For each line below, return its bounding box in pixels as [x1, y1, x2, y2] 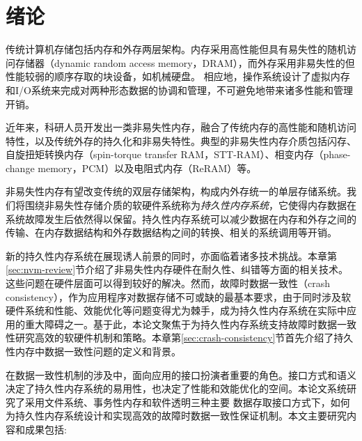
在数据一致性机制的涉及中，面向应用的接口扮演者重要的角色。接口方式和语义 [6, 367, 356, 382]
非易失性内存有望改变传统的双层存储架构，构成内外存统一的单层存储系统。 [6, 184, 347, 199]
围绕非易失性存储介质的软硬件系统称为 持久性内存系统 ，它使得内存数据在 [24, 198, 356, 212]
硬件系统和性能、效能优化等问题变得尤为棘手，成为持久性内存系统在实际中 [6, 303, 347, 318]
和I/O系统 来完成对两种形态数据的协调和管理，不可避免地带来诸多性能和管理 [6, 82, 353, 97]
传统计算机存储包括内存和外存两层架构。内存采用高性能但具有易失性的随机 [6, 42, 347, 56]
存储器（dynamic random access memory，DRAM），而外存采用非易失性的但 [15, 55, 355, 70]
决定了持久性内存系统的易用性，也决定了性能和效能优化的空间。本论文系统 [6, 381, 347, 396]
